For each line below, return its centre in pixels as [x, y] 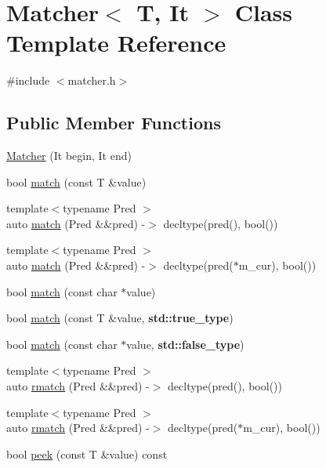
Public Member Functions [114, 123]
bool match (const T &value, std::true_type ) [120, 318]
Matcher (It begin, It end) [69, 156]
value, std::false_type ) [185, 344]
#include [28, 80]
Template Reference [116, 43]
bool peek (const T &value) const [87, 453]
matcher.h [92, 80]
